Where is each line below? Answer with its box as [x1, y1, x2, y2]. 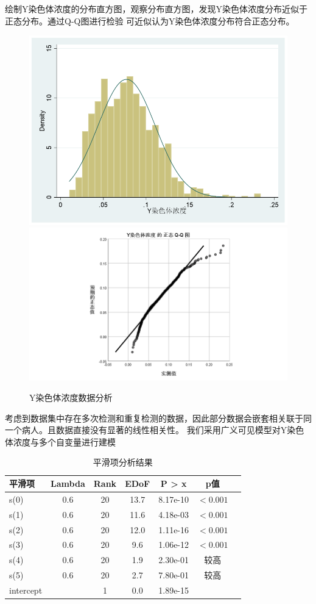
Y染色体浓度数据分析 [29, 391, 113, 404]
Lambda [51, 477, 85, 490]
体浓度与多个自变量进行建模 [5, 435, 116, 448]
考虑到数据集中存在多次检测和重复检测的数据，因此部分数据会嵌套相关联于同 [5, 411, 312, 424]
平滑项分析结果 [93, 456, 153, 469]
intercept [9, 583, 43, 596]
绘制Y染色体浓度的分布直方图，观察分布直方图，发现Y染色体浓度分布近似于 [5, 2, 307, 15]
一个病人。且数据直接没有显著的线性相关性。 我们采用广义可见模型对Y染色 [5, 423, 304, 436]
